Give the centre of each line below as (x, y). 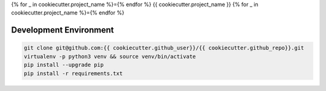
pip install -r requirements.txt (73, 73)
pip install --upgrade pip (64, 65)
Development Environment (62, 30)
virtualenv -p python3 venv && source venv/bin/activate (110, 56)
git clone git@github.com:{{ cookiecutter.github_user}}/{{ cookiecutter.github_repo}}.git (164, 48)
